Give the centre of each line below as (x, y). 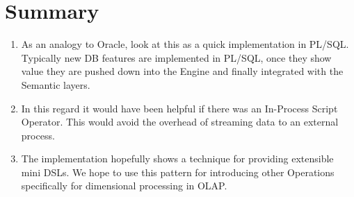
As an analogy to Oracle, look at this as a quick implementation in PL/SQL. (185, 44)
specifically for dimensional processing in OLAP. (124, 186)
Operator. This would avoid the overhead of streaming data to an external (180, 122)
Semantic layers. (56, 84)
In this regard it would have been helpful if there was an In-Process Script (179, 108)
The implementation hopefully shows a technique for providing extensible (177, 159)
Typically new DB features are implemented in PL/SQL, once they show (176, 57)
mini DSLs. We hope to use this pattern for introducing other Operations (178, 172)
